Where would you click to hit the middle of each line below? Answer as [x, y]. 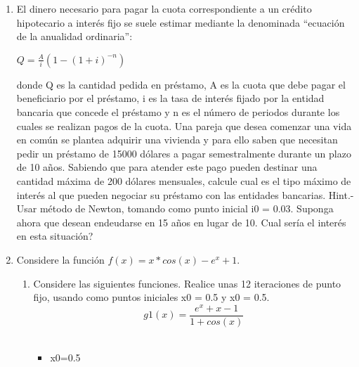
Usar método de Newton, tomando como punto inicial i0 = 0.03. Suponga [175, 208]
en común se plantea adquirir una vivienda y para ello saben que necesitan [177, 140]
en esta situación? [55, 236]
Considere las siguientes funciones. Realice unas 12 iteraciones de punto [187, 283]
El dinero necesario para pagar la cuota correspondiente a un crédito [164, 8]
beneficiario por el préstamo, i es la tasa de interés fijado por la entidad [170, 98]
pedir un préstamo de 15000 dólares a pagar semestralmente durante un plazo [184, 153]
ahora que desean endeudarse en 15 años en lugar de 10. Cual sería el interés [181, 222]
